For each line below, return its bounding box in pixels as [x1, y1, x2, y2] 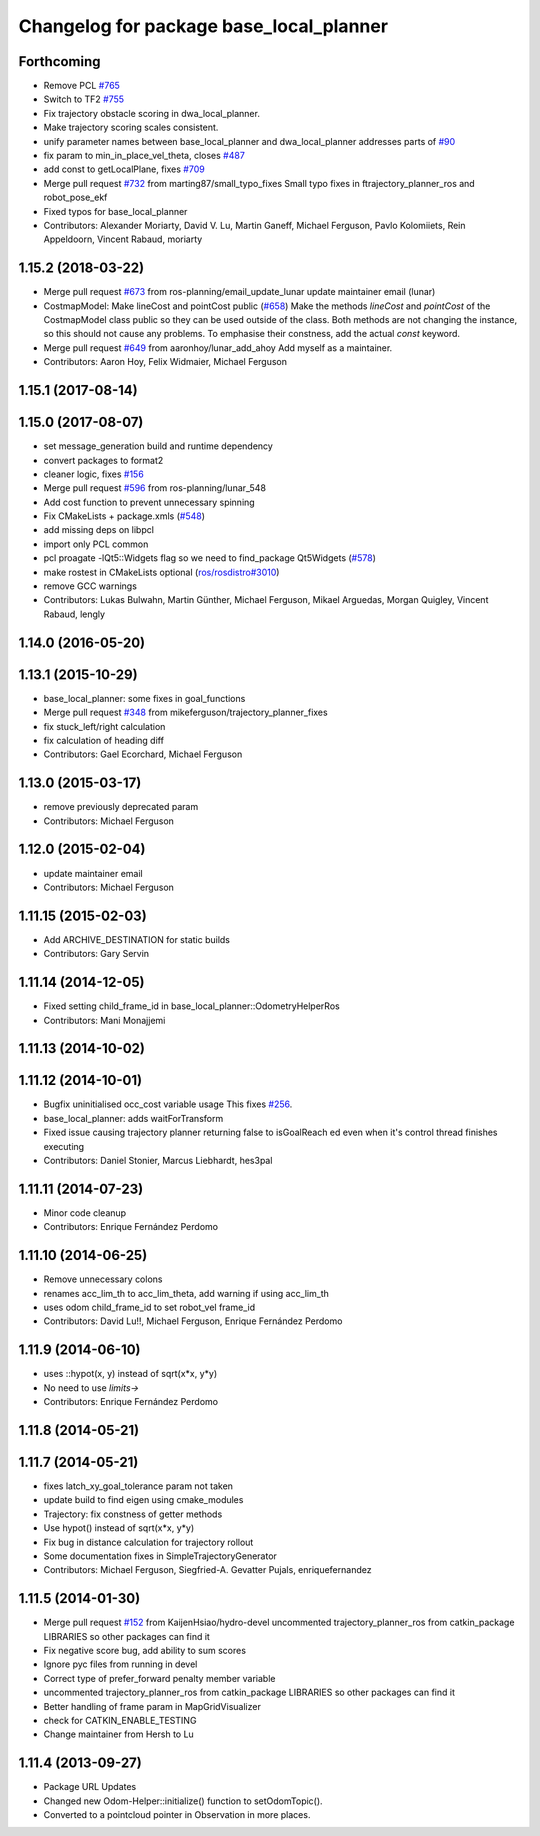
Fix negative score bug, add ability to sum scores [43, 1645, 247, 1656]
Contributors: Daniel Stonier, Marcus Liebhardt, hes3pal [43, 1154, 273, 1166]
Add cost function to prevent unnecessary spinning [43, 496, 255, 508]
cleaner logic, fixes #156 [43, 468, 144, 480]
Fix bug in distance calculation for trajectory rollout [43, 1536, 254, 1548]
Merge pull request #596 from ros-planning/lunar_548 [43, 482, 267, 494]
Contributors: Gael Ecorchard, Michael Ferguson [43, 748, 243, 760]
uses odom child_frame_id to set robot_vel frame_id [43, 1301, 255, 1313]
